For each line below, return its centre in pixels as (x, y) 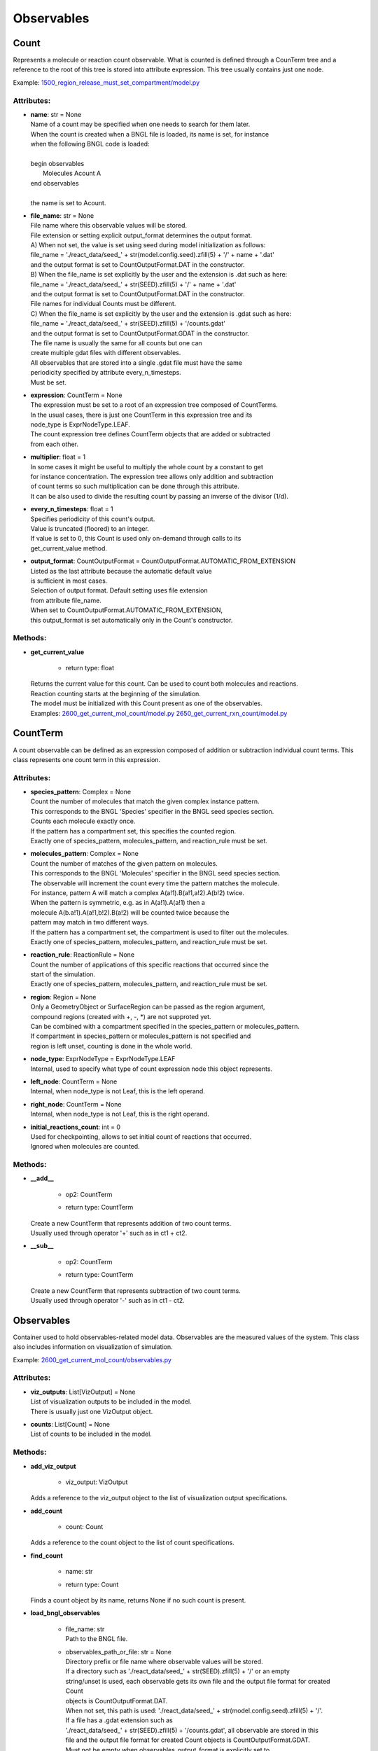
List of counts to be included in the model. (91, 1434)
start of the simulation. (63, 974)
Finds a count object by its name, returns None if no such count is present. (138, 1600)
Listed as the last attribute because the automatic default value (121, 571)
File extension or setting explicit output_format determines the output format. (141, 235)
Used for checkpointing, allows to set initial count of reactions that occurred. (141, 1136)
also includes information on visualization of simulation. (93, 1347)
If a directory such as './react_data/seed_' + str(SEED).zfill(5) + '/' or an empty (178, 1671)
